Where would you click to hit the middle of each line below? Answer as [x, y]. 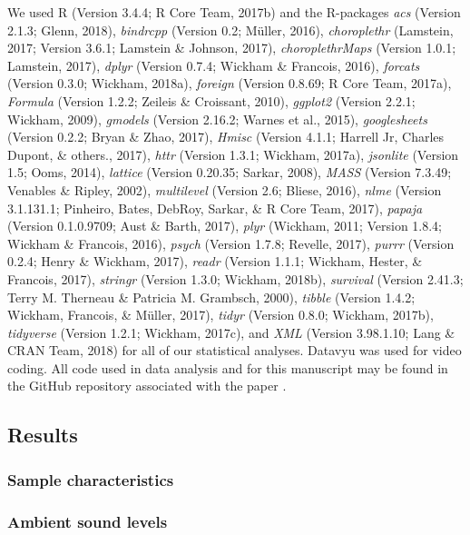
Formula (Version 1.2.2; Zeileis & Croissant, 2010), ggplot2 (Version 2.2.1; [211, 100]
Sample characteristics [91, 479]
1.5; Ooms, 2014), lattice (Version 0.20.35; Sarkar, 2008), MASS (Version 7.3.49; [230, 172]
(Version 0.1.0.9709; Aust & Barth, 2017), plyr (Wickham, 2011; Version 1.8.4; [225, 226]
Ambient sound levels [88, 521]
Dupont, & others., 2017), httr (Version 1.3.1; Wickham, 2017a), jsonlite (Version [233, 154]
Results [43, 435]
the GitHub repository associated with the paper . [147, 386]
